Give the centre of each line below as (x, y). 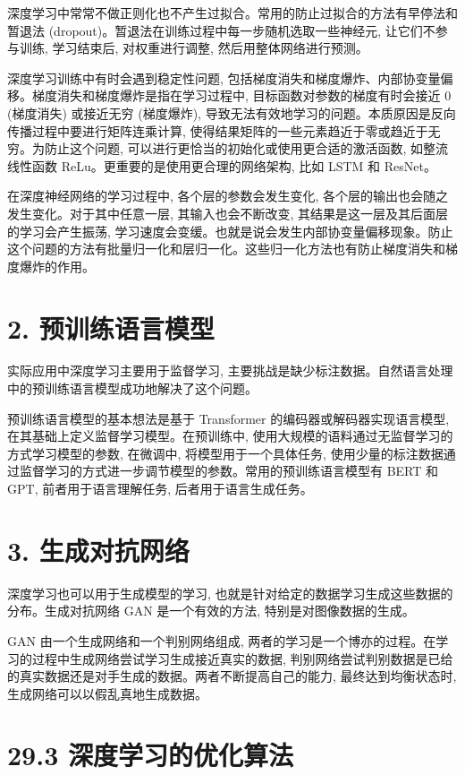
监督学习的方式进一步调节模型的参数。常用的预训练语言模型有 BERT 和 (229, 471)
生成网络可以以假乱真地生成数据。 (107, 693)
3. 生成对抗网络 (98, 550)
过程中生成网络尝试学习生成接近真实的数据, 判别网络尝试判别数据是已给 (242, 658)
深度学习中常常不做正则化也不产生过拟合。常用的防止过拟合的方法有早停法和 (232, 13)
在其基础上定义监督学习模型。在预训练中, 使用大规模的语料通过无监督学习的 (230, 436)
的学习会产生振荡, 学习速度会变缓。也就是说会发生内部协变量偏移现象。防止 (230, 231)
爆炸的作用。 (57, 266)
